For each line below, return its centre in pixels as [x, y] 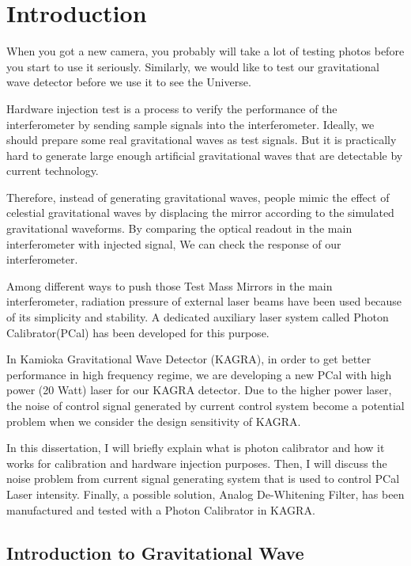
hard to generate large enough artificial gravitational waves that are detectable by [205, 155]
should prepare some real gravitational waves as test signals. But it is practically [202, 140]
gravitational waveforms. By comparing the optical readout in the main [179, 228]
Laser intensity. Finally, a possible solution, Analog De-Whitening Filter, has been [205, 494]
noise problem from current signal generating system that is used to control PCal [203, 479]
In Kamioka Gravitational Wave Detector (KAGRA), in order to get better [189, 359]
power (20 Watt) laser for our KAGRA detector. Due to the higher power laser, [199, 390]
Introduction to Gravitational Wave [155, 552]
